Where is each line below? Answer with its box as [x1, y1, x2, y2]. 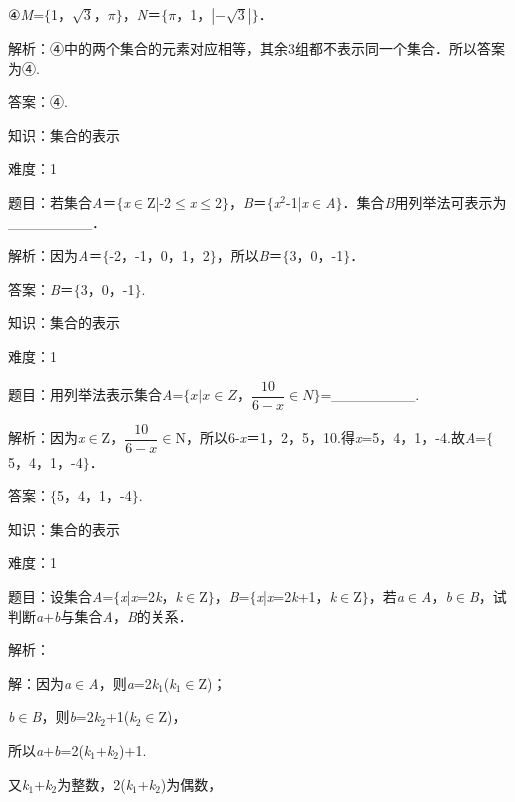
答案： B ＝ [8, 278, 74, 299]
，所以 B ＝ [216, 245, 283, 266]
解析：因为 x [8, 427, 85, 448]
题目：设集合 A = [8, 586, 114, 607]
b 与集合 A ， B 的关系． [54, 605, 193, 626]
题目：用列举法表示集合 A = [8, 384, 184, 404]
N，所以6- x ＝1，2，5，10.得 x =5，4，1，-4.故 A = [175, 427, 487, 448]
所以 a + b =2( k [8, 740, 91, 760]
